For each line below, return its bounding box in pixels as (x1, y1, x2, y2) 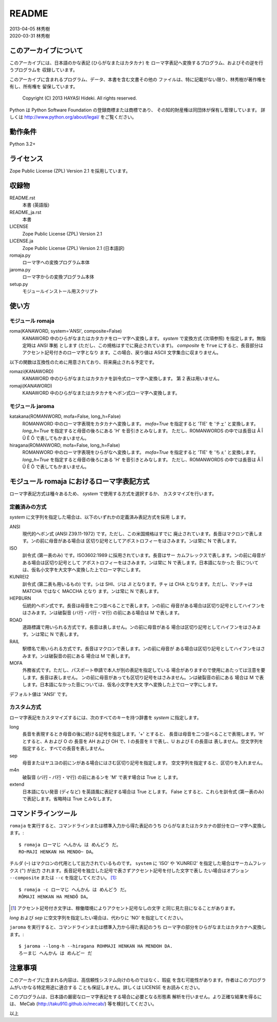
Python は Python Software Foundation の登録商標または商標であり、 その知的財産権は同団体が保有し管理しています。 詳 (9, 107, 266, 113)
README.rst (9, 195, 35, 201)
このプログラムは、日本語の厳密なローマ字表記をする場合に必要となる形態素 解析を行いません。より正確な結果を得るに (9, 994, 262, 1000)
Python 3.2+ (9, 141, 36, 147)
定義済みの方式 (9, 503, 47, 510)
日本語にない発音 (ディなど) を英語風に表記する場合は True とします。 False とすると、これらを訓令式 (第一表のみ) (22, 788, 264, 795)
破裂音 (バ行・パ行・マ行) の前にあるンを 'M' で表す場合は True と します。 (22, 774, 181, 780)
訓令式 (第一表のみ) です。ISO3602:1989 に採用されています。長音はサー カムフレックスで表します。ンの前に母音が (22, 552, 266, 558)
